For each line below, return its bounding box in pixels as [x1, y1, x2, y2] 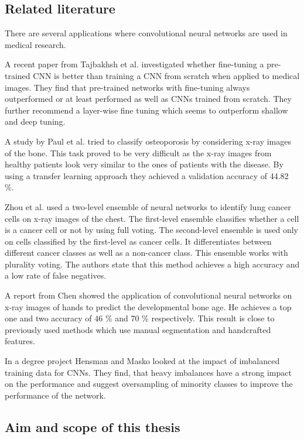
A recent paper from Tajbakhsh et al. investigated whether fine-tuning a [5, 58, 264, 70]
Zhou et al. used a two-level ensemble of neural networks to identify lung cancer [5, 200, 291, 212]
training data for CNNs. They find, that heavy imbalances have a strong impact [5, 366, 292, 378]
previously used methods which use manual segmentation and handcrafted [5, 323, 271, 335]
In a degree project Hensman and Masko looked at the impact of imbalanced [5, 355, 280, 367]
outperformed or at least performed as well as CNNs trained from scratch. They [5, 92, 292, 105]
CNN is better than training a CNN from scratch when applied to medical [33, 69, 300, 81]
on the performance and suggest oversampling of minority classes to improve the [5, 378, 293, 390]
